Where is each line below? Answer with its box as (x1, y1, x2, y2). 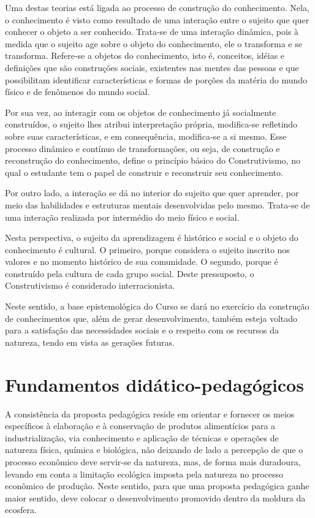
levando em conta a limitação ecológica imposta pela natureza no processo (5, 467, 284, 480)
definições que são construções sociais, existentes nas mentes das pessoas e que (5, 61, 299, 74)
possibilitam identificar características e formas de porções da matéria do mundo (5, 73, 308, 86)
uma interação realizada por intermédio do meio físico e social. (5, 210, 240, 223)
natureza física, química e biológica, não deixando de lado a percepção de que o (5, 443, 303, 456)
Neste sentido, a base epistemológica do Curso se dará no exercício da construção (5, 300, 309, 313)
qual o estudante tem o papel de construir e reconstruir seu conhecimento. (5, 166, 283, 178)
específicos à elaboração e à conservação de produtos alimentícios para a (5, 419, 276, 432)
